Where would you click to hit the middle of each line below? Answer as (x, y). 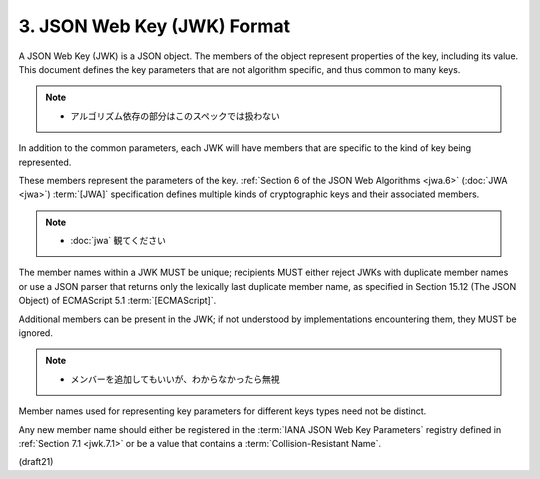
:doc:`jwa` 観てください (118, 241)
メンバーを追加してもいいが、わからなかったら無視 (175, 379)
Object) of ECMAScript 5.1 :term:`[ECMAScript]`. (117, 301)
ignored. (36, 333)
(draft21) (36, 462)
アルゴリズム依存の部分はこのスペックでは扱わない (175, 116)
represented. (45, 162)
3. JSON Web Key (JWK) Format (154, 26)
